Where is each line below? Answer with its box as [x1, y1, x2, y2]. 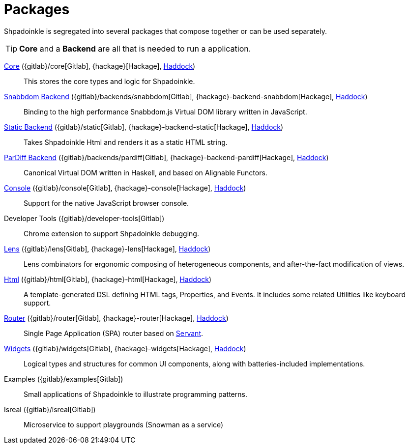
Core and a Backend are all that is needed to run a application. [19, 43, 251, 54]
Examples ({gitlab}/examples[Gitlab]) [4, 374, 123, 383]
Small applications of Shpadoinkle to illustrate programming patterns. [24, 390, 247, 398]
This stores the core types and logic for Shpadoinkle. [24, 77, 195, 85]
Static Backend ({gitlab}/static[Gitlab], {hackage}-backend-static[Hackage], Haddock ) [4, 122, 284, 131]
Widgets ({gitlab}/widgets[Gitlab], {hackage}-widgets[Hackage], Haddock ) [4, 344, 246, 353]
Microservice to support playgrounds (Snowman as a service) [24, 420, 224, 429]
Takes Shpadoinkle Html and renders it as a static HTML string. [24, 138, 228, 146]
